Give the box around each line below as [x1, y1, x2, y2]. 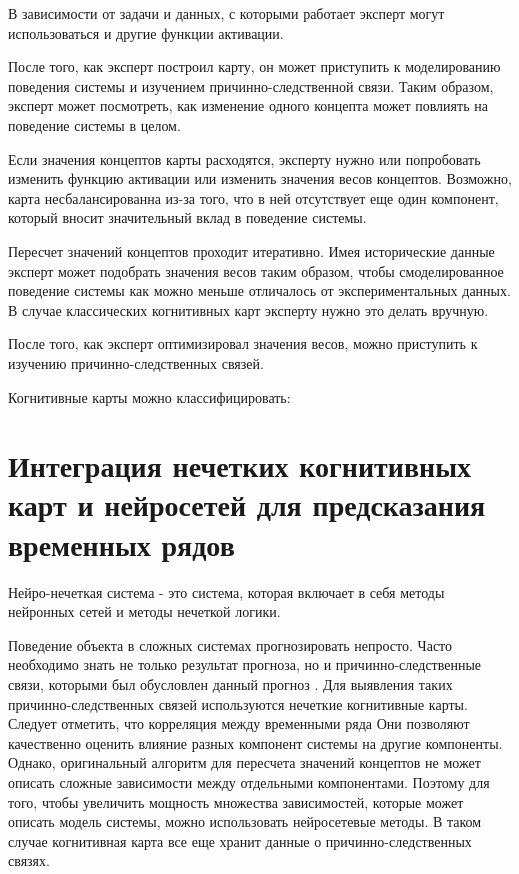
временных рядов [8, 523, 235, 564]
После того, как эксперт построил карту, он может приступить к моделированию [8, 56, 501, 77]
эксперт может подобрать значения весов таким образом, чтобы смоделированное [8, 260, 504, 281]
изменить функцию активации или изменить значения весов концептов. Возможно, [8, 168, 512, 189]
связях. [8, 850, 50, 871]
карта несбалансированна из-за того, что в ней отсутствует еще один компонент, [8, 187, 499, 208]
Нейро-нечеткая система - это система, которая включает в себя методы [8, 581, 445, 602]
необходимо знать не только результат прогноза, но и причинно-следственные [8, 654, 482, 675]
